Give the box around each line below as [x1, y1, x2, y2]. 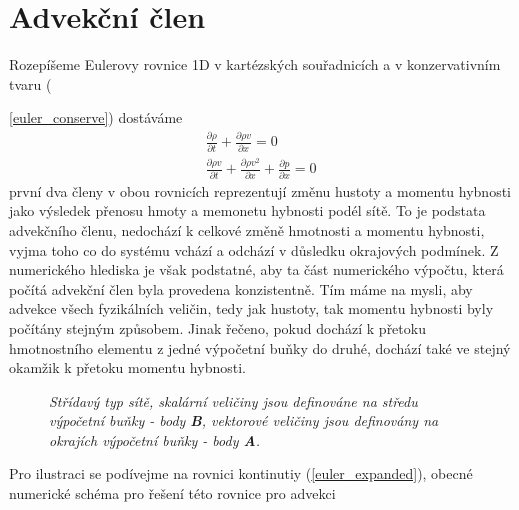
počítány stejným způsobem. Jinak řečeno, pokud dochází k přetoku [9, 317, 426, 338]
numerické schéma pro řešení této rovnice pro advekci [9, 483, 336, 504]
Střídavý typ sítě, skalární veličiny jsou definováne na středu [49, 390, 418, 411]
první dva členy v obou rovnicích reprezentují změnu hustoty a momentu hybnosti [9, 180, 511, 201]
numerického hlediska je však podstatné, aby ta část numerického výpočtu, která [9, 259, 504, 280]
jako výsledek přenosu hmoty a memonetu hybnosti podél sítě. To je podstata [9, 200, 486, 221]
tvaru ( [9, 73, 52, 94]
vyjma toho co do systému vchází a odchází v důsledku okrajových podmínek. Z [9, 239, 499, 260]
